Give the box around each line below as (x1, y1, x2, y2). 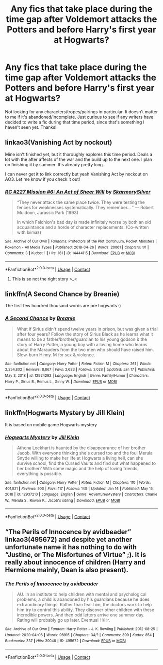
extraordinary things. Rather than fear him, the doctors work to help (16, 602, 152, 608)
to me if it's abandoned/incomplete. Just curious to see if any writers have (5, 114, 154, 120)
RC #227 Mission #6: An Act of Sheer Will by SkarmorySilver (5, 188, 151, 195)
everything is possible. (16, 471, 63, 477)
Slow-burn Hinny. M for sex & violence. (16, 351, 96, 358)
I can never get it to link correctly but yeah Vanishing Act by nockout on (5, 171, 148, 177)
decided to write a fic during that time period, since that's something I (5, 119, 145, 125)
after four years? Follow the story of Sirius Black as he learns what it (16, 331, 153, 337)
